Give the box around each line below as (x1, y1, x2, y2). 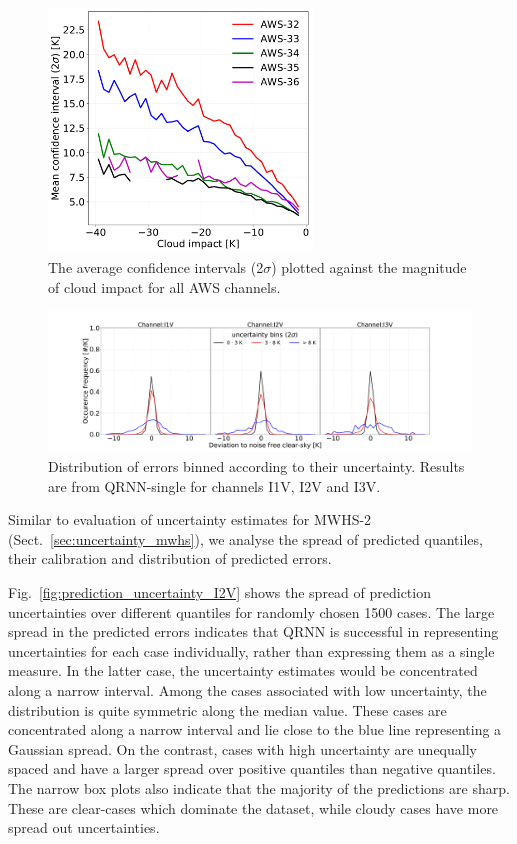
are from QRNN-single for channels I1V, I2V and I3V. (48, 475, 381, 496)
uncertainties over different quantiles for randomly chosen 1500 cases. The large (8, 601, 495, 622)
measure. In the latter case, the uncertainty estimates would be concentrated (8, 660, 478, 681)
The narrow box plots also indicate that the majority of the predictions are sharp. (8, 777, 510, 798)
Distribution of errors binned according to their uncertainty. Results (48, 456, 465, 476)
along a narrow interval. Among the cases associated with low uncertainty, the (8, 679, 487, 700)
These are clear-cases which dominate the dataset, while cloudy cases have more (8, 797, 499, 818)
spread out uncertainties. (8, 817, 160, 838)
